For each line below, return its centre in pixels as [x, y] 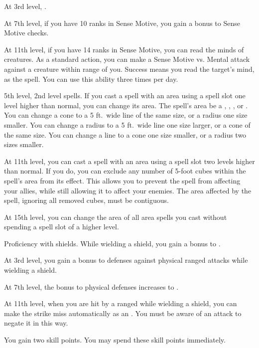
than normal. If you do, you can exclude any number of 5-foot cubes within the [125, 171]
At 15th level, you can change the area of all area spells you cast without [116, 217]
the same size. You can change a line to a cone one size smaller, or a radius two [125, 134]
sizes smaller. [24, 144]
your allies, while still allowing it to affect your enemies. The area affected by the [128, 190]
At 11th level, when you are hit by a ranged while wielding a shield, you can [121, 303]
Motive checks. [26, 33]
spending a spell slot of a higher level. [62, 227]
